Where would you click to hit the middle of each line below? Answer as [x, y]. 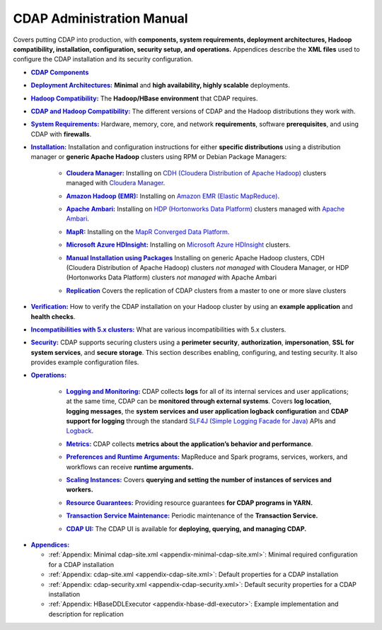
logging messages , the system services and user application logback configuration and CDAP [207, 411]
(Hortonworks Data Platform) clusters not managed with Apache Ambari [172, 278]
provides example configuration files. [85, 362]
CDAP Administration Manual [100, 18]
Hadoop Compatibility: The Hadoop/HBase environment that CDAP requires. [144, 98]
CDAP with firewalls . [61, 134]
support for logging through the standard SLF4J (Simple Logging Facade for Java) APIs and [201, 421]
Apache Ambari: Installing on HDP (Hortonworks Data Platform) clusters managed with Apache [206, 209]
